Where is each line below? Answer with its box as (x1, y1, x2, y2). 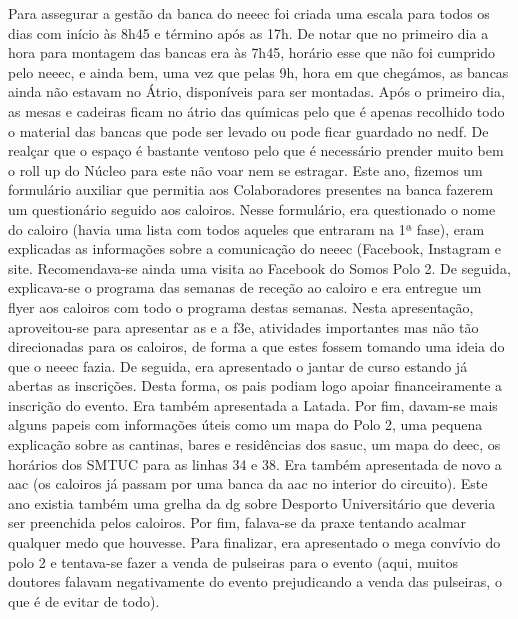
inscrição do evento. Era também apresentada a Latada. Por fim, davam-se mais (8, 394, 498, 415)
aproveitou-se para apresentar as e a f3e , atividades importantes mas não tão (8, 316, 479, 337)
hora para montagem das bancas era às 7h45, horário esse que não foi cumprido (8, 42, 496, 63)
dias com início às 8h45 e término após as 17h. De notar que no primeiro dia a (8, 22, 489, 43)
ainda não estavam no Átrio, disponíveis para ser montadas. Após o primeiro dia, (8, 81, 505, 102)
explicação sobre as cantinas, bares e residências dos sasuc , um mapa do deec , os (8, 434, 501, 455)
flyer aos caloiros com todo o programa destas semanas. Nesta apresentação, (8, 296, 474, 317)
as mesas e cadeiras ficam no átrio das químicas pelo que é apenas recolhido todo (8, 100, 505, 121)
